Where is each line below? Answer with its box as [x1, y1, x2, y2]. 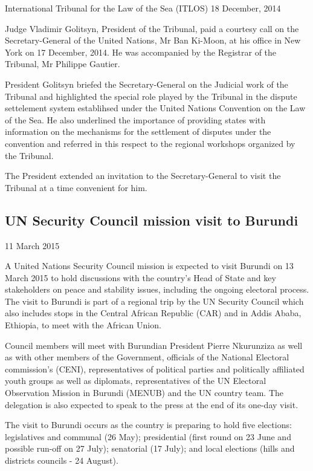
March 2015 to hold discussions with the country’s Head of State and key [5, 271, 276, 284]
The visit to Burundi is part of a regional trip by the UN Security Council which [5, 294, 304, 307]
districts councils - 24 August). [5, 454, 118, 467]
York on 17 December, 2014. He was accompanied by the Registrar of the [5, 45, 277, 58]
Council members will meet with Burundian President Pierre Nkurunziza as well [5, 339, 303, 351]
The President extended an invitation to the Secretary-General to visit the [5, 169, 281, 182]
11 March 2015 [5, 239, 60, 252]
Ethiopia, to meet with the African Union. [5, 319, 161, 331]
